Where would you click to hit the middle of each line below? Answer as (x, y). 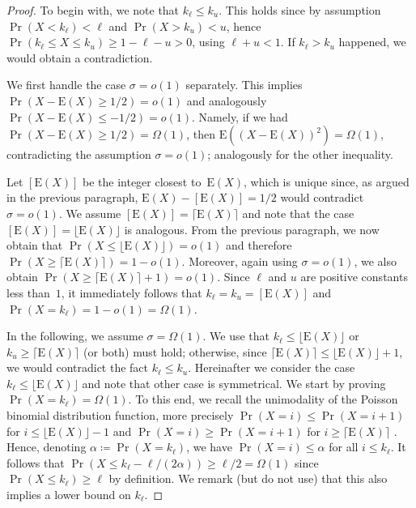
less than (28, 292)
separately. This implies (244, 85)
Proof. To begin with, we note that (93, 10)
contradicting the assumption (79, 154)
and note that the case (298, 213)
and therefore (259, 245)
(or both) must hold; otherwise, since (175, 351)
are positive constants (354, 277)
